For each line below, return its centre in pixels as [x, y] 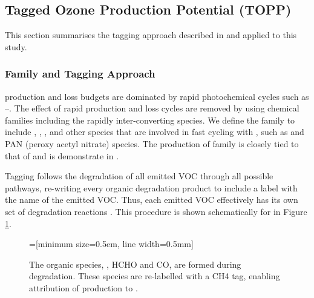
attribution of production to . [83, 287]
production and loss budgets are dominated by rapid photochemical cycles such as [157, 96]
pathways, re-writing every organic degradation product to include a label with [151, 187]
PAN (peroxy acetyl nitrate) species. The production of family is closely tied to [152, 143]
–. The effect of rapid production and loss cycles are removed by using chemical [152, 108]
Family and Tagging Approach [80, 74]
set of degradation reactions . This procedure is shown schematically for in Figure [156, 211]
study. [16, 46]
